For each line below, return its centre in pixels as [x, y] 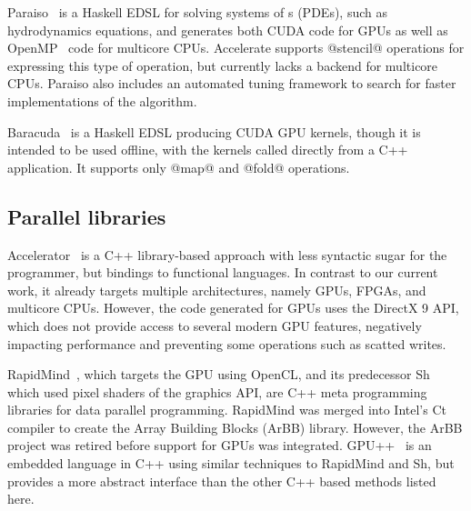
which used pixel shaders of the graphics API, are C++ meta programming [217, 391]
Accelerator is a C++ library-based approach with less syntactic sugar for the [227, 254]
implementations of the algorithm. [102, 100]
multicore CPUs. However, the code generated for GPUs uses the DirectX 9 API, [233, 308]
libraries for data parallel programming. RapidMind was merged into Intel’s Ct [227, 410]
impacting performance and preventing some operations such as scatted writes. [227, 343]
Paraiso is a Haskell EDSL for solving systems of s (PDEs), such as [197, 12]
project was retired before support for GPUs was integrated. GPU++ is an [220, 445]
